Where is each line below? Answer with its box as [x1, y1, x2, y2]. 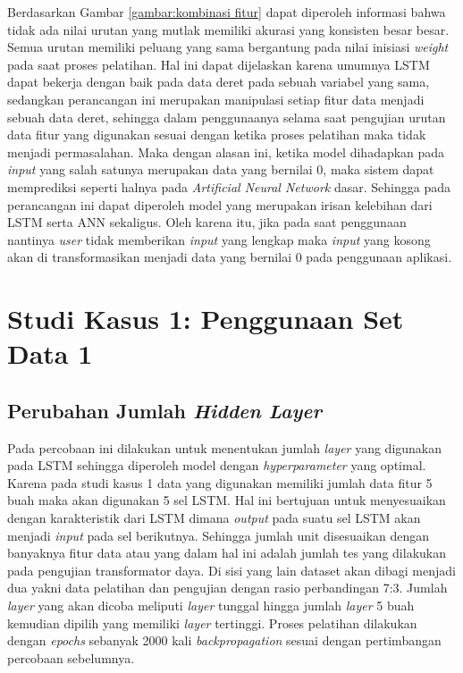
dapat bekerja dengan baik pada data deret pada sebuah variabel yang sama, [7, 72, 430, 91]
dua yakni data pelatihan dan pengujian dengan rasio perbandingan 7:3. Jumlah [7, 578, 448, 597]
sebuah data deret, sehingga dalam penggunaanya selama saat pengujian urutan [7, 107, 446, 126]
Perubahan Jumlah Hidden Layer [7, 396, 322, 424]
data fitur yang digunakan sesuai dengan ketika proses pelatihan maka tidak [7, 125, 426, 144]
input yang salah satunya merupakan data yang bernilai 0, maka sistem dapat [7, 160, 434, 179]
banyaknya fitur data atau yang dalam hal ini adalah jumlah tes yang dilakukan [7, 543, 446, 562]
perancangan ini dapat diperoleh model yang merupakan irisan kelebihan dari [7, 195, 433, 214]
